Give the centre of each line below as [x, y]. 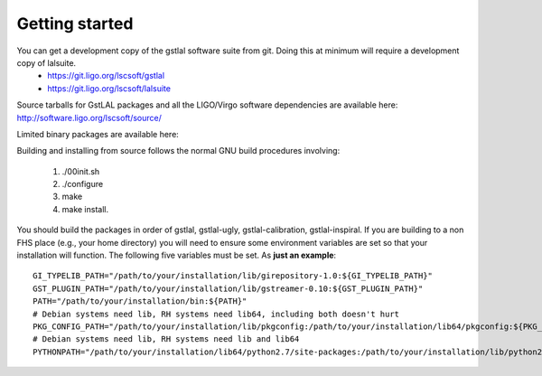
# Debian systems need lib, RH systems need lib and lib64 [166, 339]
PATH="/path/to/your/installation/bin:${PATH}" [140, 301]
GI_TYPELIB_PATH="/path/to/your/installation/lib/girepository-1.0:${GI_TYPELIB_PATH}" [233, 276]
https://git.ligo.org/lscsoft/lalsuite [109, 88]
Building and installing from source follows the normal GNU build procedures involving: [178, 151]
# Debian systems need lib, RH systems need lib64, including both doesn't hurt [216, 314]
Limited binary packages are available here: [98, 134]
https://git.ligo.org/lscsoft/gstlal [106, 76]
